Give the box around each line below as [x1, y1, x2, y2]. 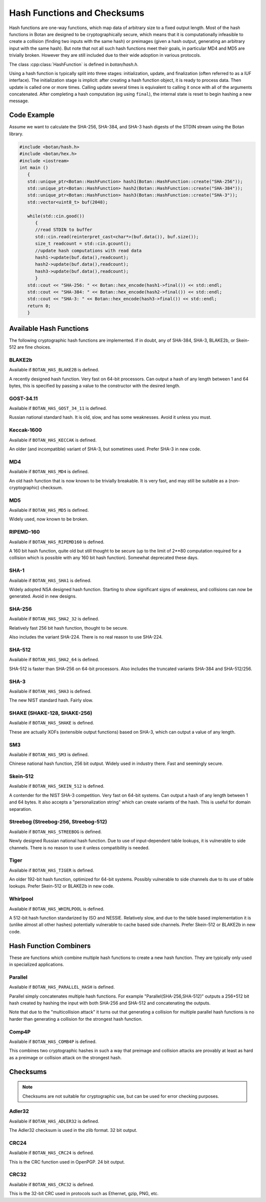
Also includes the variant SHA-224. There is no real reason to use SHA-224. [9, 634, 163, 640]
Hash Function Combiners [9, 941, 91, 950]
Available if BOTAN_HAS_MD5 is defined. [9, 507, 89, 513]
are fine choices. [17, 344, 52, 350]
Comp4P [9, 1028, 31, 1035]
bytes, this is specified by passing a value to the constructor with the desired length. [9, 383, 181, 389]
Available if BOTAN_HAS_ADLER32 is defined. [9, 1118, 100, 1124]
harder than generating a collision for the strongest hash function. [9, 1016, 143, 1022]
